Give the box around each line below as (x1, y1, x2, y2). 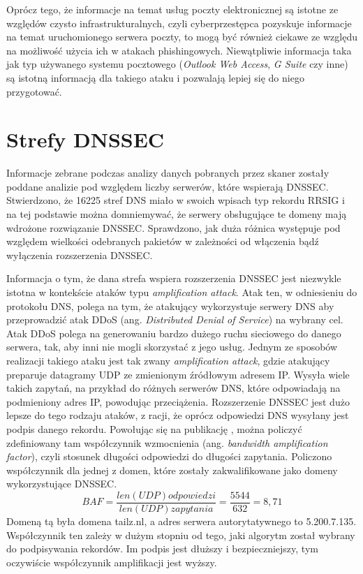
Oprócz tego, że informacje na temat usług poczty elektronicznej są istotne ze (6, 2, 339, 16)
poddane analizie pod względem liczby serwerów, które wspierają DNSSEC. (6, 179, 329, 193)
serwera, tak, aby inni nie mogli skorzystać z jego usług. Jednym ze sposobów (6, 339, 338, 354)
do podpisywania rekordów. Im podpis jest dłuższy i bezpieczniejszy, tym (6, 541, 318, 556)
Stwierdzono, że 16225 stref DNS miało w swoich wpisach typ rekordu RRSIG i (6, 193, 345, 207)
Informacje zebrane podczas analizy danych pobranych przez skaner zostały (6, 165, 329, 180)
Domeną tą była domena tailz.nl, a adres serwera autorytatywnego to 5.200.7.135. (6, 514, 357, 528)
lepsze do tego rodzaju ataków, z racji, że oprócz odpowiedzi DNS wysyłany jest (6, 408, 349, 422)
